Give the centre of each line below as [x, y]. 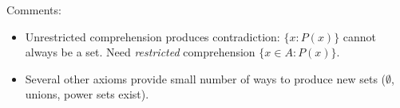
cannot [360, 36]
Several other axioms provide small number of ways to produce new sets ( [206, 78]
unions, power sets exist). [87, 94]
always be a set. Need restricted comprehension [140, 52]
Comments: [34, 10]
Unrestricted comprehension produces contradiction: [152, 36]
